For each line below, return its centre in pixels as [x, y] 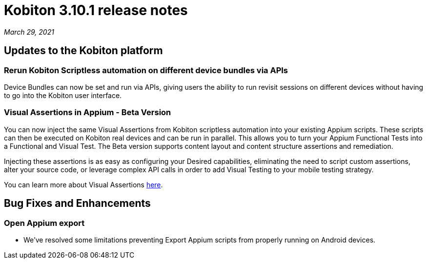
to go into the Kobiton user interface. [63, 95]
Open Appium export [44, 223]
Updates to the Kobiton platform [83, 51]
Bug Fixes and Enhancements [77, 203]
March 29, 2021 [29, 32]
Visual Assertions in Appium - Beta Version [88, 112]
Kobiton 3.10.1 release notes [96, 10]
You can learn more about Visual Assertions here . [83, 184]
